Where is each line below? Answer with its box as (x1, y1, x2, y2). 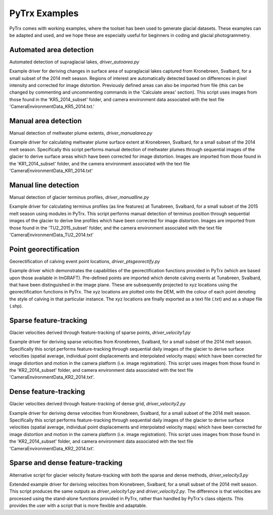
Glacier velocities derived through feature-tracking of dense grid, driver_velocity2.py (9, 401, 186, 407)
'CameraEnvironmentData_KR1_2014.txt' (9, 167, 93, 174)
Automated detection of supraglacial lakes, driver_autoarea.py (9, 59, 140, 65)
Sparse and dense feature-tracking (9, 458, 123, 467)
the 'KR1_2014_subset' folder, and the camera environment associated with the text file (9, 160, 190, 166)
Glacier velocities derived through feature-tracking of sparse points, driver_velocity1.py (9, 329, 191, 336)
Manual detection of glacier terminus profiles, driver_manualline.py (9, 194, 149, 200)
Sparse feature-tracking (9, 316, 87, 325)
